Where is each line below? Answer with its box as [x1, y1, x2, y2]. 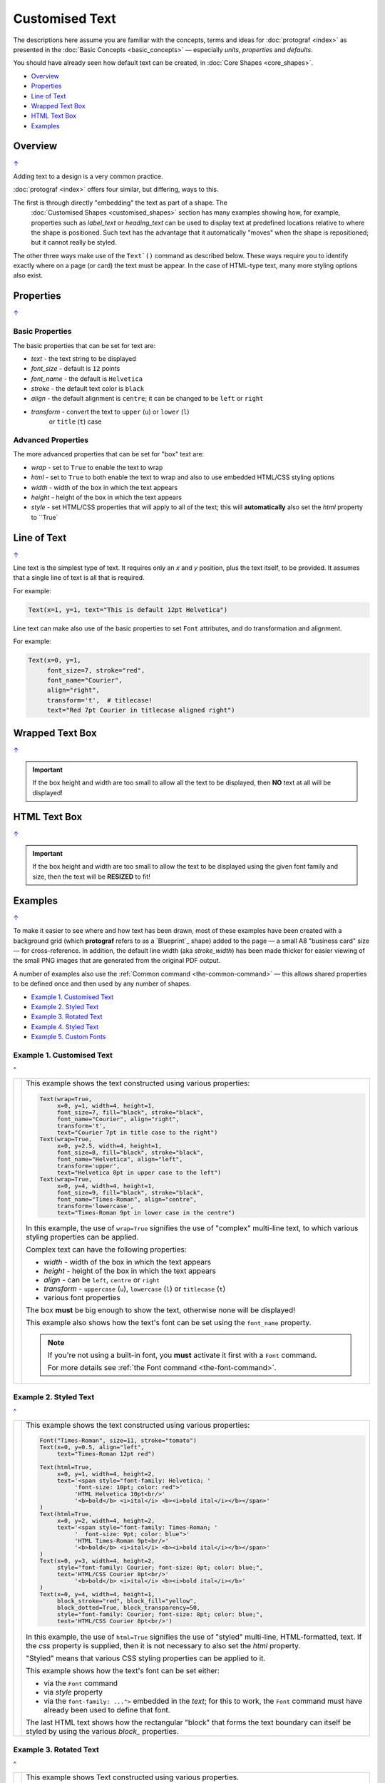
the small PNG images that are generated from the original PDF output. [13, 956, 221, 965]
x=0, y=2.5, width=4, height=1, [57, 1142, 163, 1150]
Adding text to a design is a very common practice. [13, 172, 163, 180]
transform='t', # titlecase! [46, 696, 153, 704]
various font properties [43, 1293, 120, 1303]
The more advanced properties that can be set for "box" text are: [13, 450, 205, 459]
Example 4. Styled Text [31, 1022, 99, 1031]
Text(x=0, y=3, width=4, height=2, [39, 1557, 155, 1565]
